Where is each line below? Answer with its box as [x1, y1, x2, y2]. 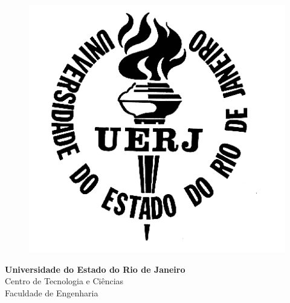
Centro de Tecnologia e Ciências [5, 275, 124, 287]
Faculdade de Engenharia [5, 287, 98, 299]
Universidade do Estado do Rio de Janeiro [5, 262, 185, 275]
